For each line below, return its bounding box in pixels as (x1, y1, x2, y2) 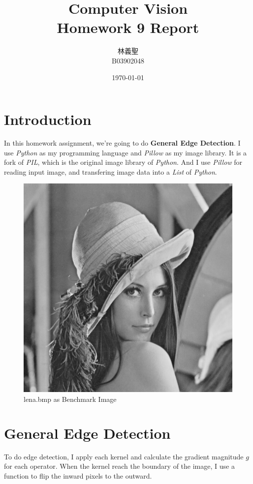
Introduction (4, 109, 92, 129)
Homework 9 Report (57, 17, 199, 37)
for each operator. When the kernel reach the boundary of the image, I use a (4, 461, 235, 471)
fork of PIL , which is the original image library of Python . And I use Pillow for (4, 157, 243, 167)
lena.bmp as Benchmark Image (24, 394, 117, 404)
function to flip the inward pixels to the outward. (4, 470, 152, 481)
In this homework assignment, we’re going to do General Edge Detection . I (4, 138, 241, 148)
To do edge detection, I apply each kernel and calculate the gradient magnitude (4, 451, 244, 461)
